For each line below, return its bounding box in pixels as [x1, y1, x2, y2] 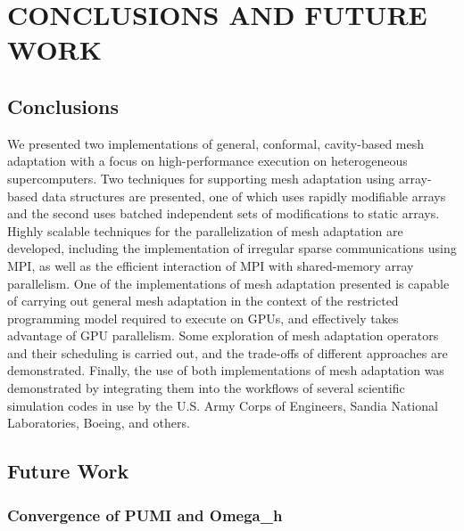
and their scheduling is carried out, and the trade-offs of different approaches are [7, 343, 448, 362]
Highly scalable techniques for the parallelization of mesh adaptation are [7, 221, 403, 240]
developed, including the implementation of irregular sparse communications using [7, 239, 457, 257]
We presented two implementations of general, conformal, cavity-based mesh [7, 134, 425, 152]
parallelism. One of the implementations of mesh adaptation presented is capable [7, 274, 450, 292]
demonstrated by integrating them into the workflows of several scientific [7, 379, 405, 397]
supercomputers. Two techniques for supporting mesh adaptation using [7, 168, 395, 187]
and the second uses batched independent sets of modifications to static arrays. [7, 204, 440, 223]
